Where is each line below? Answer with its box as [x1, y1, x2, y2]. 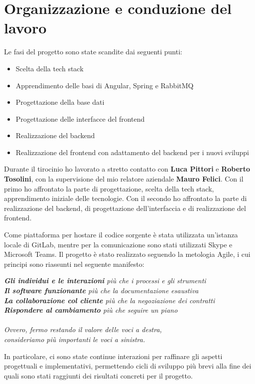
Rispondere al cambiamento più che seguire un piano [4, 305, 178, 315]
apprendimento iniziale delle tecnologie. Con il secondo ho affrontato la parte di [4, 193, 247, 203]
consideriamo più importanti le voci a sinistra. [4, 334, 145, 344]
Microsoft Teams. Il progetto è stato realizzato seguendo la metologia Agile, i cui [4, 249, 251, 259]
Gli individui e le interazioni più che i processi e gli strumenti [4, 275, 206, 286]
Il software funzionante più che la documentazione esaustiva [4, 285, 199, 295]
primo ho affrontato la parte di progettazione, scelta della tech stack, [4, 183, 214, 193]
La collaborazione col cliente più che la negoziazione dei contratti [4, 295, 215, 305]
